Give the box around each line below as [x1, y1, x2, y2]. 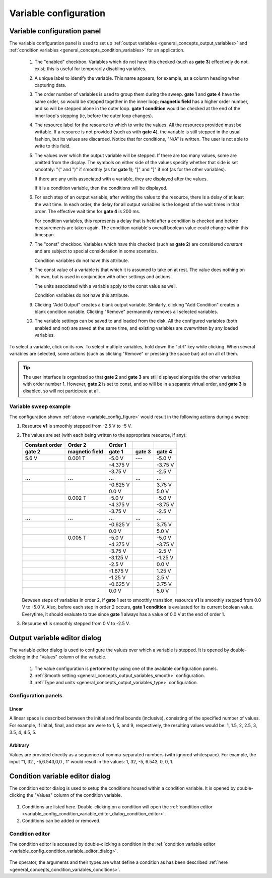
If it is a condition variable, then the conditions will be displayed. [34, 185, 168, 191]
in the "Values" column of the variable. [26, 654, 107, 660]
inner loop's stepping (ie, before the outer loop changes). [34, 113, 154, 119]
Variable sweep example [9, 403, 71, 410]
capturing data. [34, 82, 66, 88]
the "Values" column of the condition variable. [26, 792, 122, 798]
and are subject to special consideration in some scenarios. [34, 248, 158, 254]
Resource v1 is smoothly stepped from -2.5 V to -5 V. [22, 423, 132, 429]
